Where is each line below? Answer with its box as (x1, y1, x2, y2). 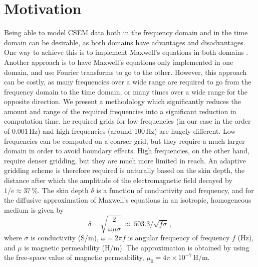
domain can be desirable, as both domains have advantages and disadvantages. (4, 37, 245, 47)
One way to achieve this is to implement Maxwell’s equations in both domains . (4, 47, 248, 57)
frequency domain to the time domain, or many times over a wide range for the (4, 86, 247, 97)
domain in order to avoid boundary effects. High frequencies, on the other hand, (4, 145, 249, 156)
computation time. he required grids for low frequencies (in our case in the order (4, 116, 251, 126)
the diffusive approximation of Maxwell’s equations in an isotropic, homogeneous (4, 195, 251, 205)
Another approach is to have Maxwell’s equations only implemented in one (4, 56, 233, 67)
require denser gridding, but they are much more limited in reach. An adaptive (4, 155, 246, 165)
